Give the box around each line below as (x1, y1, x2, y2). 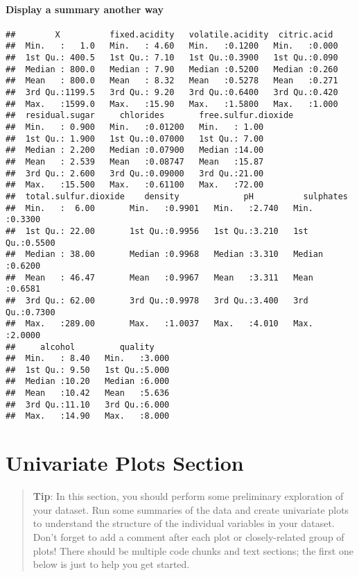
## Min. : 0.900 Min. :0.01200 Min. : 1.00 (6, 122, 264, 133)
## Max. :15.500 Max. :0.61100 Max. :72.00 (6, 180, 264, 190)
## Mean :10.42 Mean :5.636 (6, 388, 170, 399)
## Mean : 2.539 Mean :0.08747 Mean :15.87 (6, 157, 264, 167)
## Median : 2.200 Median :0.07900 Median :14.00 (6, 145, 264, 156)
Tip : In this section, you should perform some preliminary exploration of (33, 489, 344, 503)
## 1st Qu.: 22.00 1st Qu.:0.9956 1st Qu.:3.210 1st (6, 226, 308, 236)
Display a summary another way (6, 1, 164, 16)
